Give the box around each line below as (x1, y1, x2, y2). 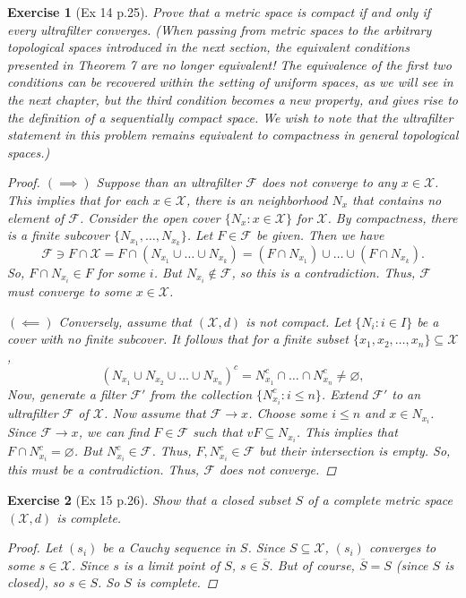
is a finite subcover (7, 226, 109, 244)
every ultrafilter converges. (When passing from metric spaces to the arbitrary (7, 20, 432, 38)
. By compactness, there (327, 208, 458, 226)
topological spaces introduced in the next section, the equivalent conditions (7, 38, 410, 56)
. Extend (321, 384, 368, 403)
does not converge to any (261, 173, 397, 192)
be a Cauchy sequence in (102, 538, 236, 557)
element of (7, 208, 65, 226)
